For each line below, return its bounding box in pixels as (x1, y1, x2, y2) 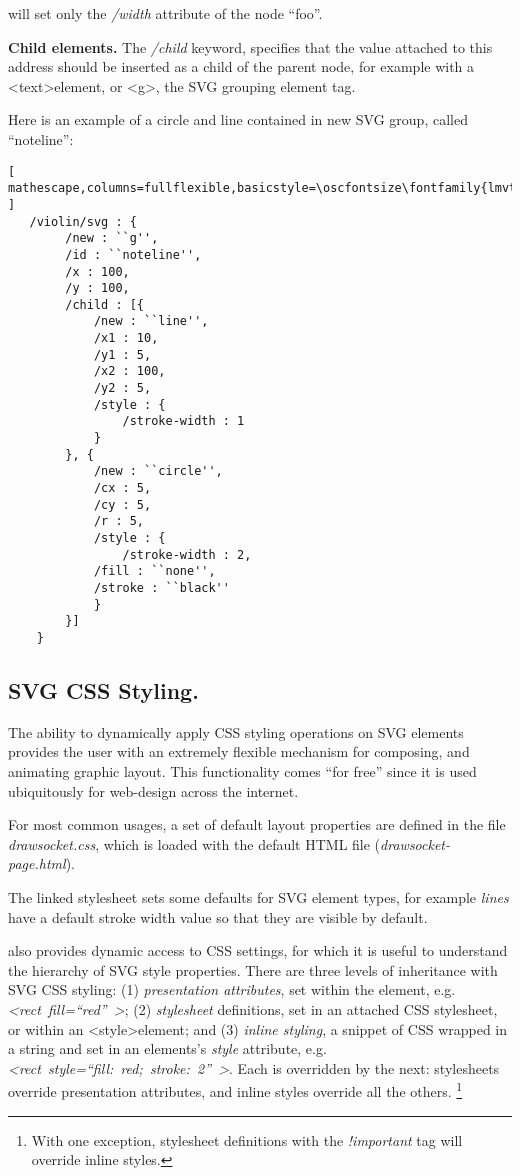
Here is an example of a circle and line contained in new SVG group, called (8, 109, 468, 130)
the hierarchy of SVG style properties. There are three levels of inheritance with (8, 959, 498, 980)
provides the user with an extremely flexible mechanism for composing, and (8, 741, 470, 762)
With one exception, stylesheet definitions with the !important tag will (31, 1129, 463, 1150)
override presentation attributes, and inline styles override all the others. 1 (8, 1078, 463, 1101)
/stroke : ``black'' (93, 580, 230, 595)
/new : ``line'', (93, 314, 209, 329)
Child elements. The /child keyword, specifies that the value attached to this (8, 36, 493, 57)
